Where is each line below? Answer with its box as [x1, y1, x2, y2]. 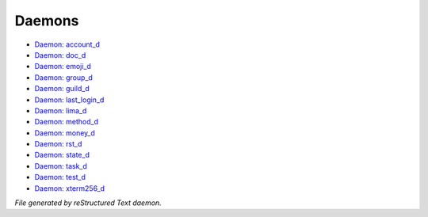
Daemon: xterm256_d [34, 183, 105, 193]
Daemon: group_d [34, 72, 93, 82]
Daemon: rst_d [34, 139, 82, 149]
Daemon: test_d [34, 173, 86, 182]
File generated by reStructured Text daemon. [14, 198, 162, 207]
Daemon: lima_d [34, 105, 87, 115]
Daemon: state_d [34, 150, 90, 160]
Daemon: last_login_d [34, 95, 105, 105]
